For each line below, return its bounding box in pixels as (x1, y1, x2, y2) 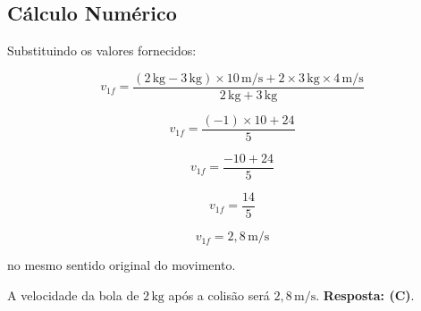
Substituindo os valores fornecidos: (7, 41, 197, 60)
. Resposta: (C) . (316, 285, 415, 304)
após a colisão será (168, 285, 270, 304)
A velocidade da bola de (7, 285, 139, 304)
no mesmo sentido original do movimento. (7, 256, 236, 274)
